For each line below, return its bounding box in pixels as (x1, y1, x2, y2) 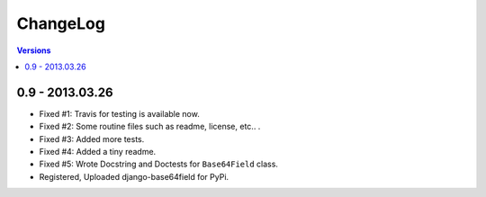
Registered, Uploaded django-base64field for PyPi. (39, 171, 229, 182)
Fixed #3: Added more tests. (39, 133, 145, 144)
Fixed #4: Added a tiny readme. (39, 147, 157, 157)
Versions (16, 45, 51, 56)
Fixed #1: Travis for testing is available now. (39, 108, 200, 119)
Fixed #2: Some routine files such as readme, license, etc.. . (39, 121, 261, 132)
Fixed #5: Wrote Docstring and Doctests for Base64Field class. (39, 158, 279, 170)
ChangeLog (16, 13, 105, 33)
